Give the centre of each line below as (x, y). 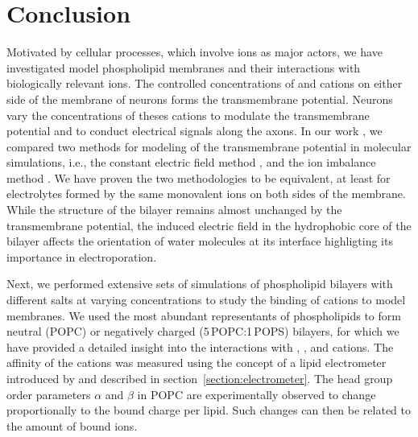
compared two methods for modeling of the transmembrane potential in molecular (209, 146)
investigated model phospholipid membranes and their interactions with (184, 67)
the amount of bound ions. (72, 425)
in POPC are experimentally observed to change (257, 394)
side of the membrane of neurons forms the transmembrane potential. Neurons (200, 99)
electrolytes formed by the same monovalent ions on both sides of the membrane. (206, 194)
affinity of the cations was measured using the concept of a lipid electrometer (197, 363)
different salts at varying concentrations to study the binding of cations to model (206, 300)
